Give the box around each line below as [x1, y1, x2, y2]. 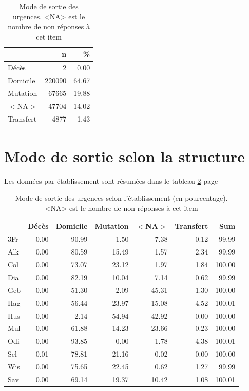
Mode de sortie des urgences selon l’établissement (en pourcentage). [15, 192, 228, 203]
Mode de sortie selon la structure [4, 145, 245, 166]
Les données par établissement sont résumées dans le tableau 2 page [4, 175, 218, 186]
